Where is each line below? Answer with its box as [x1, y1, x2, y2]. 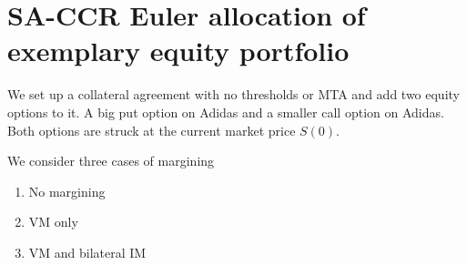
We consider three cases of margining [7, 151, 215, 170]
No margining [28, 181, 106, 200]
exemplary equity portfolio [7, 32, 350, 69]
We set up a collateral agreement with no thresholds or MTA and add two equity [7, 85, 460, 104]
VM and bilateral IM [28, 242, 147, 261]
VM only [28, 212, 78, 231]
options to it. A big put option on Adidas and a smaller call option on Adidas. [7, 102, 444, 121]
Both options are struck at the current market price [7, 120, 296, 139]
